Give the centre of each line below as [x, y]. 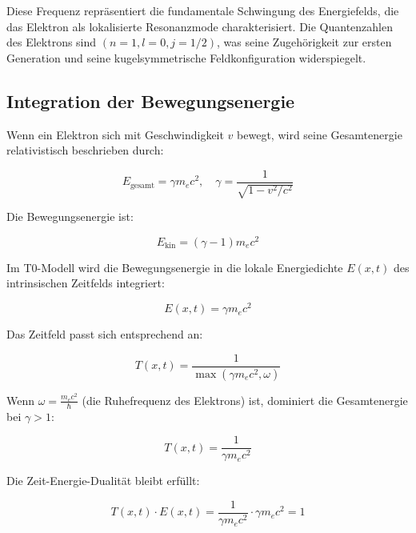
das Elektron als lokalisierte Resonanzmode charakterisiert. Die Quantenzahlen [200, 26]
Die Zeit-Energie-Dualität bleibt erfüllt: [103, 481]
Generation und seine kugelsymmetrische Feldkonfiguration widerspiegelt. [186, 57]
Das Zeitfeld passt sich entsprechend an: [105, 334]
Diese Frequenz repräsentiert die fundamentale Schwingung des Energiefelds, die [203, 10]
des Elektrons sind [52, 42]
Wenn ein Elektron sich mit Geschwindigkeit [115, 134]
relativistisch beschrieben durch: [85, 150]
